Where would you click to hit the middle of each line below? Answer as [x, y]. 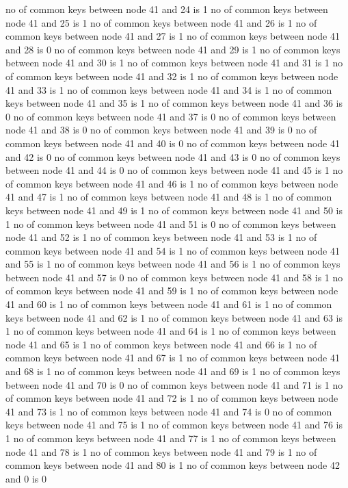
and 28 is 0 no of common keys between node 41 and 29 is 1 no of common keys [173, 49]
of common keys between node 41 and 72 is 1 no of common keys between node [172, 398]
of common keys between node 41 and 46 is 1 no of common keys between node [172, 183]
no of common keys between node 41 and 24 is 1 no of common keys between [167, 9]
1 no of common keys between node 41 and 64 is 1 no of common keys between [171, 331]
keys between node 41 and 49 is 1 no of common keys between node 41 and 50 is [174, 210]
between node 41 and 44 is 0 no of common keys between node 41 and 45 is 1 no [174, 170]
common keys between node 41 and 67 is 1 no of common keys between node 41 [173, 358]
